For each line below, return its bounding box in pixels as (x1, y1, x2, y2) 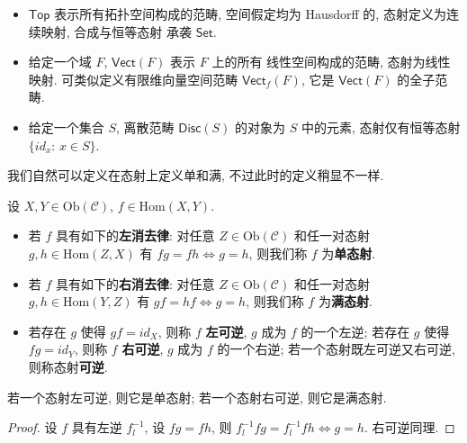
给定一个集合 (28, 117, 104, 136)
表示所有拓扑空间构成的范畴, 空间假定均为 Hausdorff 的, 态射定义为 (54, 5, 446, 23)
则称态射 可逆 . (28, 357, 108, 375)
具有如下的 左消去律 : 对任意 (56, 226, 215, 245)
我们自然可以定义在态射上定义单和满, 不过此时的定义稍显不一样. (7, 166, 384, 185)
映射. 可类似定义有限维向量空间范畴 (28, 69, 238, 88)
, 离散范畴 (116, 117, 175, 136)
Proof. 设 (7, 418, 58, 437)
